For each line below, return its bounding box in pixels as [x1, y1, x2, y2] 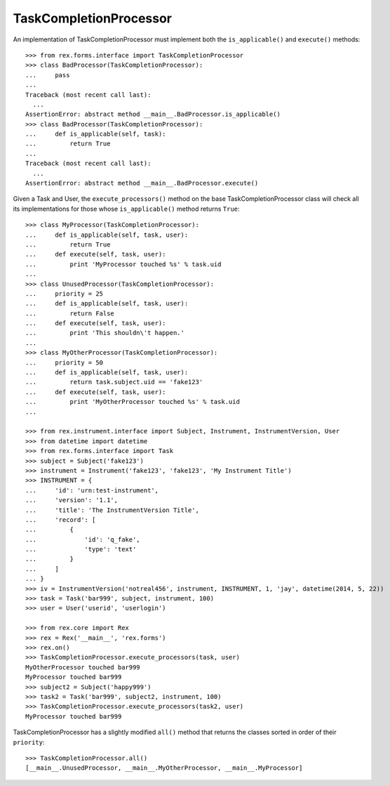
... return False [25, 309, 115, 317]
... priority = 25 [25, 289, 104, 298]
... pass [25, 71, 70, 79]
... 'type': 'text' [25, 545, 137, 554]
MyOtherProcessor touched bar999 [25, 663, 140, 671]
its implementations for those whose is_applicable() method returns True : [13, 204, 240, 213]
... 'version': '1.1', [25, 496, 119, 504]
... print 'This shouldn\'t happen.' [25, 329, 185, 337]
